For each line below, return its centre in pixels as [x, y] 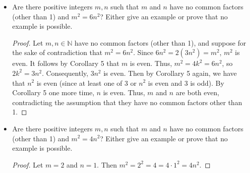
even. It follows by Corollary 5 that [66, 63]
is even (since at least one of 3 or [87, 83]
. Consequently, [65, 73]
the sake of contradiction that [57, 52]
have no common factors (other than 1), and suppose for [160, 42]
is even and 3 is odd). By [186, 83]
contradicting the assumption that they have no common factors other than [127, 102]
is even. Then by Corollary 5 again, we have [170, 73]
